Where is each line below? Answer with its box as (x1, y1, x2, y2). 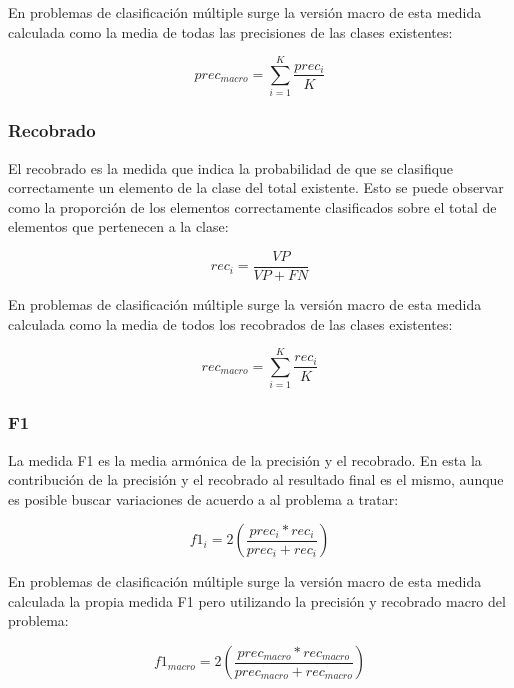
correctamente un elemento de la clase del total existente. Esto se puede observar (8, 177, 504, 198)
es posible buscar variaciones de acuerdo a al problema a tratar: (8, 488, 399, 509)
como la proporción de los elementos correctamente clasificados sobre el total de (8, 196, 497, 217)
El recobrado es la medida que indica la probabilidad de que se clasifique (8, 157, 454, 178)
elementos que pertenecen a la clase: (8, 216, 229, 237)
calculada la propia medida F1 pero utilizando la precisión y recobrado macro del (8, 590, 506, 611)
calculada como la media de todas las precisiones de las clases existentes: (8, 21, 453, 42)
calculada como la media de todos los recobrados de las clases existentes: (8, 313, 453, 334)
